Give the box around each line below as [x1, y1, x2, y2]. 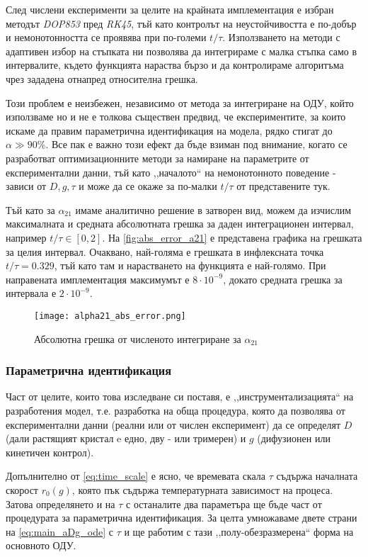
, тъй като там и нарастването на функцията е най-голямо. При [54, 258, 326, 273]
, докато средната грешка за [223, 271, 343, 286]
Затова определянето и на [6, 496, 115, 511]
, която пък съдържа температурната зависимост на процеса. [71, 482, 333, 497]
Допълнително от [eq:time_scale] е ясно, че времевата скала [6, 468, 266, 483]
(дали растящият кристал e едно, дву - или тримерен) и [6, 431, 246, 446]
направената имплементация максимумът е [6, 271, 190, 286]
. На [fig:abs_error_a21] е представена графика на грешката [102, 230, 362, 244]
